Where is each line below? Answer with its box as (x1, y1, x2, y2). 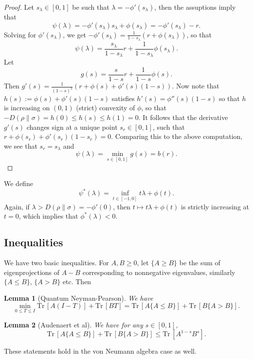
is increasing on (4, 103, 50, 113)
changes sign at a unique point (26, 121, 118, 132)
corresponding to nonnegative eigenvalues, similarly (82, 267, 235, 277)
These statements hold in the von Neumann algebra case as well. (4, 346, 197, 356)
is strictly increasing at (181, 201, 249, 211)
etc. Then (62, 276, 91, 287)
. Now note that (172, 81, 219, 90)
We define (4, 178, 33, 188)
